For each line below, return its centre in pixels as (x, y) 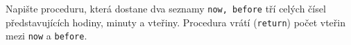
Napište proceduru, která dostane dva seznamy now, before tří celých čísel (166, 8)
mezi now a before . (46, 36)
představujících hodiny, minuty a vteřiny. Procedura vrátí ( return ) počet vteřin (175, 22)
